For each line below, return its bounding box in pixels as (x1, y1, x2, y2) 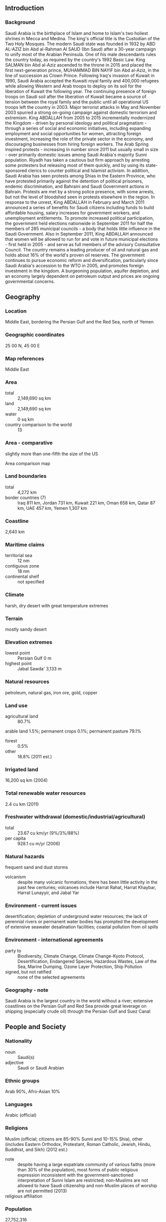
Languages (5, 1101, 33, 1108)
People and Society (5, 1023, 66, 1031)
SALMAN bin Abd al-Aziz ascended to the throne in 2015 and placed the (5, 62, 152, 68)
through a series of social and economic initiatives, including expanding (5, 125, 151, 131)
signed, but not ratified (5, 969, 52, 975)
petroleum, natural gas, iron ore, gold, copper (5, 689, 98, 695)
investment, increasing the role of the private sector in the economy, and (5, 136, 153, 142)
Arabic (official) (5, 1112, 37, 1118)
